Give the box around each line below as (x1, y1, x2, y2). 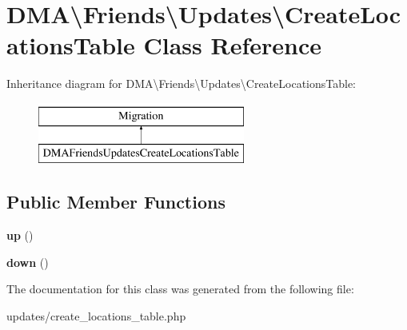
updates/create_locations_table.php (6, 308, 186, 324)
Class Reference (143, 29, 321, 62)
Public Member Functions (6, 189, 225, 214)
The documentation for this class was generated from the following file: (6, 280, 354, 297)
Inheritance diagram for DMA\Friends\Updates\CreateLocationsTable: (6, 75, 356, 92)
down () (6, 253, 49, 270)
